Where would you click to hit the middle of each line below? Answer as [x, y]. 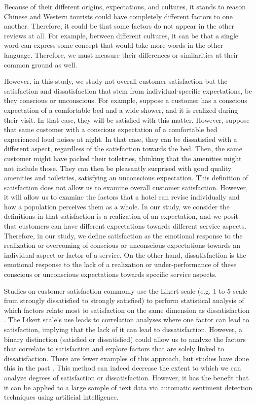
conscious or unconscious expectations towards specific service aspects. [110, 274]
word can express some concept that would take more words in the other [114, 45]
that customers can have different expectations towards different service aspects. [125, 226]
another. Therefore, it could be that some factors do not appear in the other [119, 26]
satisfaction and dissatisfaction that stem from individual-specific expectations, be [128, 90]
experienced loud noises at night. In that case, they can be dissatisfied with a [121, 139]
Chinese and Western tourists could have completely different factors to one [118, 16]
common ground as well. [41, 64]
